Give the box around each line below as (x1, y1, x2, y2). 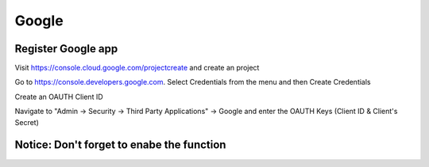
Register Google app (14, 42, 118, 55)
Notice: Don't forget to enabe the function (14, 139, 226, 152)
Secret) (14, 117, 40, 127)
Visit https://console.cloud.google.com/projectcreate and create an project (14, 63, 260, 73)
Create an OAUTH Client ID (14, 92, 103, 101)
